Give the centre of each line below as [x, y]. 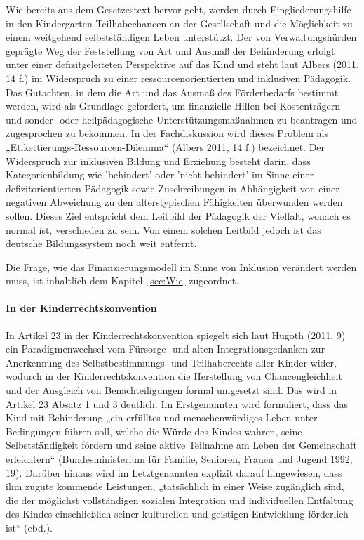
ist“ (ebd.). [29, 527]
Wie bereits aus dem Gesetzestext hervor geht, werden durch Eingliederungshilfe [178, 9]
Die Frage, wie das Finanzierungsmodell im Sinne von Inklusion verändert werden [181, 266]
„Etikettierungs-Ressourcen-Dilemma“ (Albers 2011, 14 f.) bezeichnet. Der [166, 146]
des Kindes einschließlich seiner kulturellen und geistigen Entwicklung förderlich [177, 514]
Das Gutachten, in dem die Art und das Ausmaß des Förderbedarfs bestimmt [172, 92]
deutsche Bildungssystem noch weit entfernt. [101, 243]
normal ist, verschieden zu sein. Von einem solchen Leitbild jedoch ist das [163, 229]
